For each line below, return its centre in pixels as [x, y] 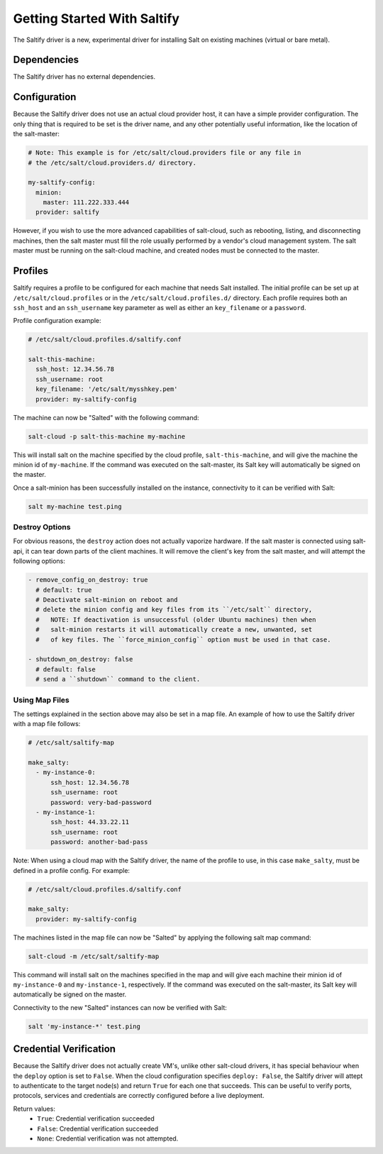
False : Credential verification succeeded [98, 1128]
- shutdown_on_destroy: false [81, 659]
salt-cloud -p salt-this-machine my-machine [107, 436]
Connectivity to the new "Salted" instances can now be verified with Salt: [120, 1007]
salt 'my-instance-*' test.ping [84, 1026]
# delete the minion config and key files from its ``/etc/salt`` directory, [174, 610]
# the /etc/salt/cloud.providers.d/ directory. [112, 163]
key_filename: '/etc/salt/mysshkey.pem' [107, 389]
